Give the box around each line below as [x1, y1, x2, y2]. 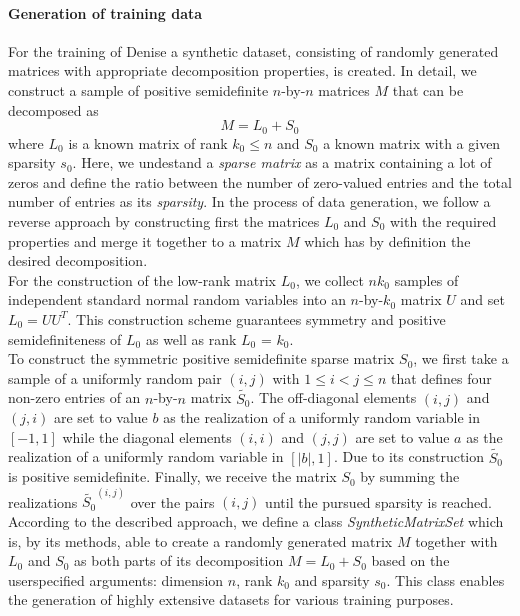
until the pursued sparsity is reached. [265, 491, 492, 512]
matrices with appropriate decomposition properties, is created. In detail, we [8, 60, 477, 81]
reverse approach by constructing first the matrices [8, 211, 320, 231]
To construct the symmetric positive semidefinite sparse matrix [8, 348, 395, 369]
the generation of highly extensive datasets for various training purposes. [8, 589, 454, 610]
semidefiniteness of [8, 328, 122, 349]
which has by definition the [304, 230, 471, 251]
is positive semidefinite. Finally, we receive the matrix [8, 466, 337, 487]
